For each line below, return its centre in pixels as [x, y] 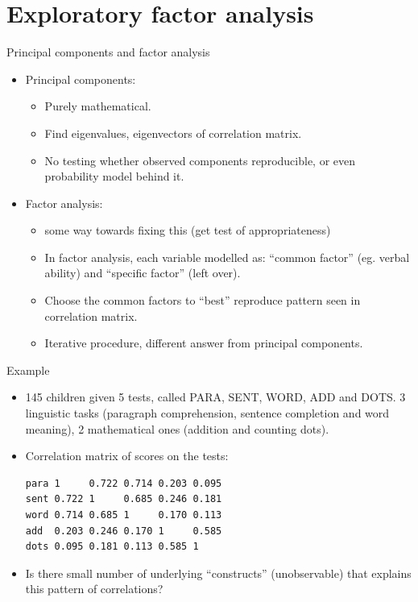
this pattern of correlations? [94, 589]
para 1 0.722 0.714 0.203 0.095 [124, 483]
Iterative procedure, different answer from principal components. [204, 343]
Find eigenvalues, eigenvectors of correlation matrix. [173, 133]
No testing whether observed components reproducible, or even [200, 160]
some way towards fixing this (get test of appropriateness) [188, 230]
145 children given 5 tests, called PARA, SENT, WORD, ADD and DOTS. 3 [215, 397]
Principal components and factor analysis [108, 52]
